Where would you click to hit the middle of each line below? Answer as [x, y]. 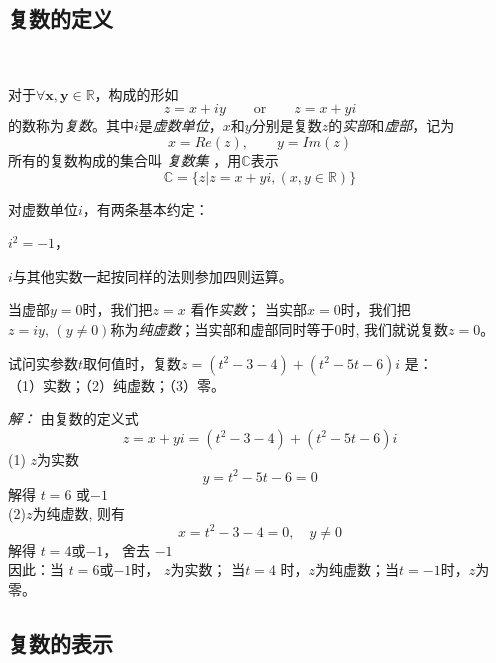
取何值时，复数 [132, 362]
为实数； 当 [208, 569]
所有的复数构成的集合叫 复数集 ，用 [125, 159]
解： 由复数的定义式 [73, 418]
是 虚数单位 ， [180, 125]
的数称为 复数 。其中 [71, 125]
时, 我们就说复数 [395, 328]
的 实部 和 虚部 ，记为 [391, 125]
